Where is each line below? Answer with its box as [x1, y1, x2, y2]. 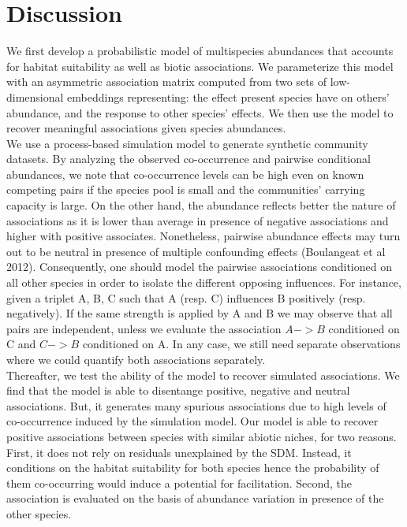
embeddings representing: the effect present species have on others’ [67, 88, 390, 105]
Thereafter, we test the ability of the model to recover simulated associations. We [6, 366, 400, 383]
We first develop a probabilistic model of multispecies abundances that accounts [6, 43, 394, 59]
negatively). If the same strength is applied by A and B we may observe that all [6, 305, 393, 321]
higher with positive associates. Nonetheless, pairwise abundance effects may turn [6, 228, 401, 244]
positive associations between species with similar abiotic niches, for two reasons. [6, 428, 397, 444]
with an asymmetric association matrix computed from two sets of [6, 73, 327, 90]
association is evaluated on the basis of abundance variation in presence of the [6, 490, 384, 507]
